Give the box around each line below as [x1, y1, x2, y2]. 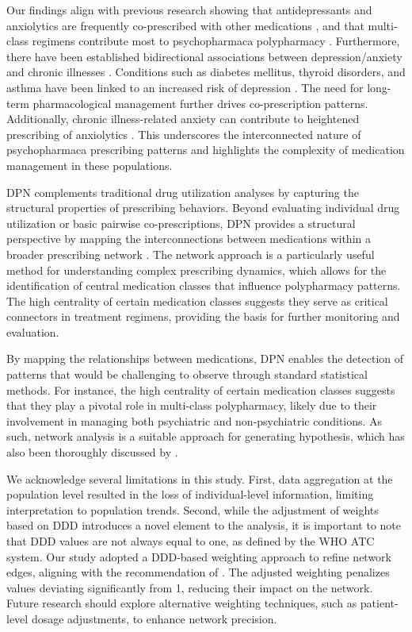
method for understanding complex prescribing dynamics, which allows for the [6, 261, 387, 278]
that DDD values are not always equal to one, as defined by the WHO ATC [6, 533, 375, 549]
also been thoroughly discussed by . [6, 444, 178, 461]
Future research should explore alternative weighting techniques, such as [6, 595, 357, 611]
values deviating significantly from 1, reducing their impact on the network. [6, 579, 373, 595]
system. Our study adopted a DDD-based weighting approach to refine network [6, 548, 391, 565]
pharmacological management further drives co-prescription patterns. [32, 94, 368, 111]
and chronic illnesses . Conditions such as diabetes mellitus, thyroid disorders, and [6, 64, 406, 80]
